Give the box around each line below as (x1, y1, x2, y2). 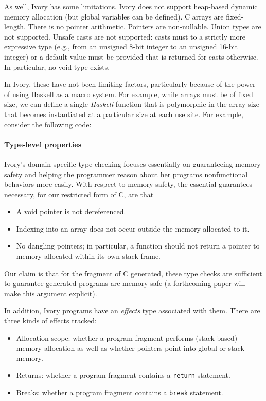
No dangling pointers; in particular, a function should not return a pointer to (16, 240, 260, 251)
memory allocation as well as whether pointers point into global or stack (16, 342, 244, 353)
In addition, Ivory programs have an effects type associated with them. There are (4, 305, 260, 316)
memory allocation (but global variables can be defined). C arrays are (4, 11, 224, 22)
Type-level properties (4, 139, 81, 149)
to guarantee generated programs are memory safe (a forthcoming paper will (4, 278, 245, 289)
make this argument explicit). (4, 288, 97, 298)
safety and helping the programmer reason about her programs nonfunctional (4, 168, 248, 179)
